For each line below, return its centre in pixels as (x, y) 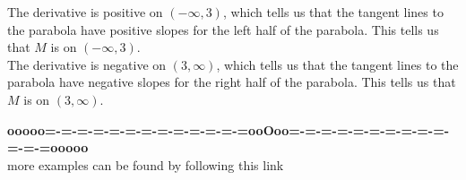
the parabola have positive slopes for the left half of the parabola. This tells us (223, 29)
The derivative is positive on (85, 12)
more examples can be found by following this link (146, 164)
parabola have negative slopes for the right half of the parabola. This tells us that (232, 82)
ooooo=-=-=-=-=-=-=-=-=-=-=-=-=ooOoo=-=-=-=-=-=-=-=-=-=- (229, 129)
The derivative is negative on (87, 64)
